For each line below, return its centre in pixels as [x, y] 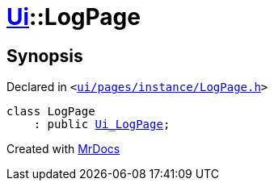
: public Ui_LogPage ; [102, 125]
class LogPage [51, 112]
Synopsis [45, 56]
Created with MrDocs [63, 149]
